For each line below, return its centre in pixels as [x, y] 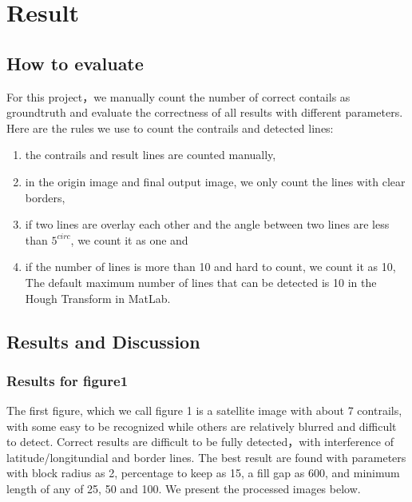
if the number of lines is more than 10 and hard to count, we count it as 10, [210, 267]
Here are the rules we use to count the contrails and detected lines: [170, 127]
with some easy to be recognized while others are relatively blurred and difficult [202, 426]
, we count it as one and [129, 239]
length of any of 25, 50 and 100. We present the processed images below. [184, 489]
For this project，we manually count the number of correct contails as [178, 96]
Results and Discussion [103, 341]
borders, [45, 197]
